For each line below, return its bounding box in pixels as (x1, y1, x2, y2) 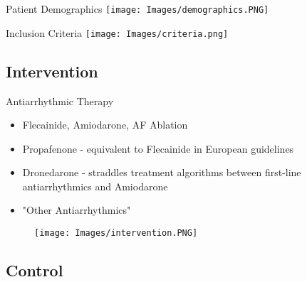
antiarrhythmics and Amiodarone (22, 178, 168, 193)
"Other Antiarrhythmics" (22, 202, 131, 217)
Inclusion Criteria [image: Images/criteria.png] (6, 25, 229, 40)
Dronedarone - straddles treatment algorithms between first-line (22, 165, 301, 180)
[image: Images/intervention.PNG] (34, 228, 198, 239)
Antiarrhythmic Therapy (6, 93, 114, 108)
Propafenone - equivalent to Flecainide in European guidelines (22, 141, 294, 156)
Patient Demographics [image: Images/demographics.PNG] (6, 1, 269, 16)
